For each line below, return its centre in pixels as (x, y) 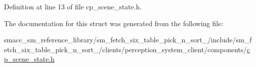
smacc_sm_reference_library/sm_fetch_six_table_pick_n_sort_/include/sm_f (128, 40)
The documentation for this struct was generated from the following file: (114, 23)
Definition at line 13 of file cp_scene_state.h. (73, 6)
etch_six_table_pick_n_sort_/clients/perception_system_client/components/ (126, 49)
